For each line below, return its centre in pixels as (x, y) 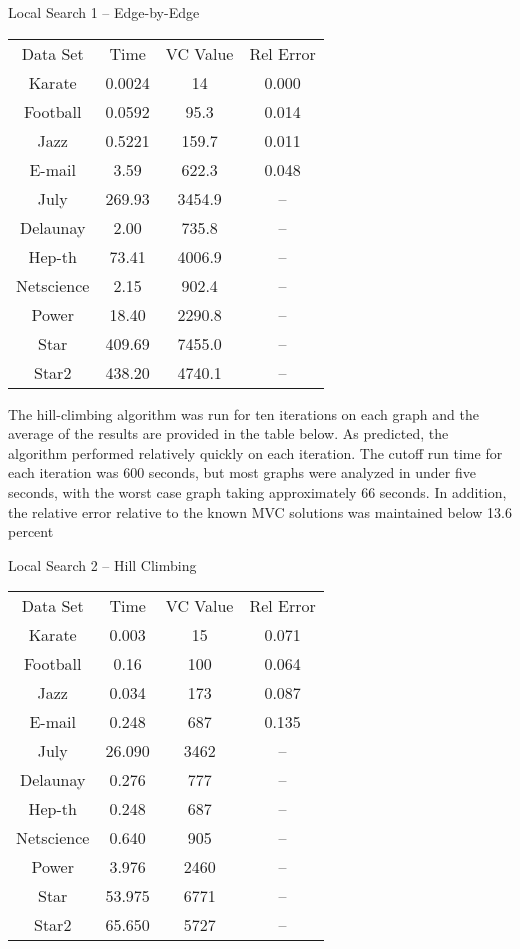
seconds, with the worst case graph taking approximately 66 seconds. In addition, (257, 491)
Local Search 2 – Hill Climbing (102, 564)
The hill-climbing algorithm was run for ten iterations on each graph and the (243, 413)
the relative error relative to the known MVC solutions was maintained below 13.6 (260, 511)
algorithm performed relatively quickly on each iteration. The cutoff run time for (255, 452)
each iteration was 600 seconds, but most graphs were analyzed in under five (242, 472)
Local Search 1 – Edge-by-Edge (104, 12)
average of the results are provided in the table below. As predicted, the (228, 433)
